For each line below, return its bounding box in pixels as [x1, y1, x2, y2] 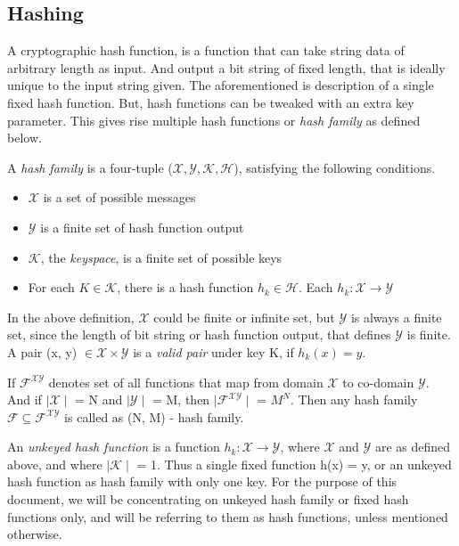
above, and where [7, 454, 102, 473]
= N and [74, 390, 123, 409]
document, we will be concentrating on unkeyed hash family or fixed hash [7, 490, 409, 509]
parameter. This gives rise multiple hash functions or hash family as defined [7, 110, 421, 129]
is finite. [406, 325, 451, 344]
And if [7, 390, 42, 409]
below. [7, 128, 42, 147]
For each [28, 278, 75, 297]
